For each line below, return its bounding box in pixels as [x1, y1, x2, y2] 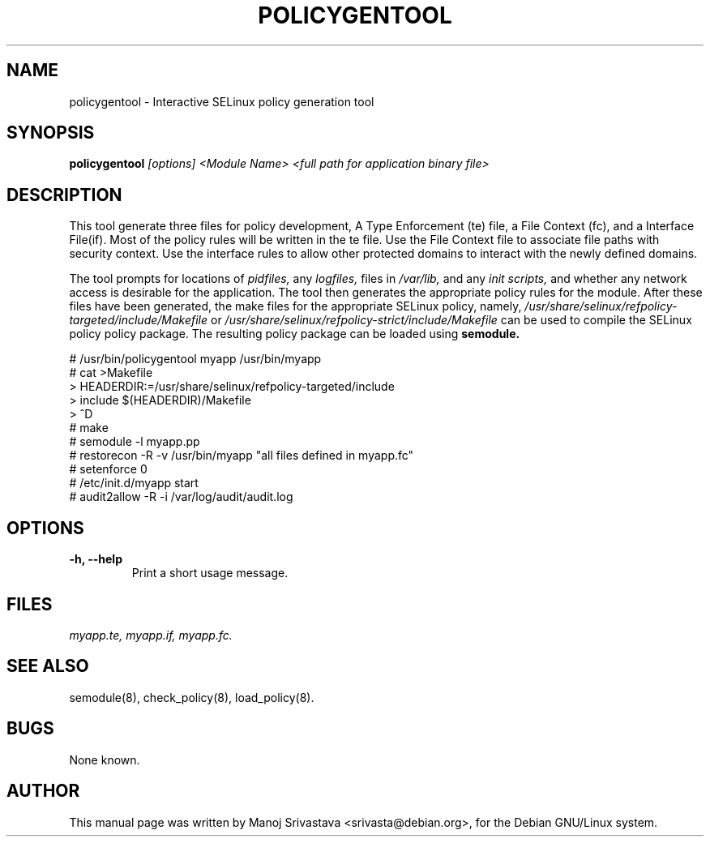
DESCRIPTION [6, 184, 122, 205]
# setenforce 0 [69, 462, 148, 477]
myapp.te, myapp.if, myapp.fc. [69, 627, 233, 642]
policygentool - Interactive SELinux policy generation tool [69, 94, 374, 109]
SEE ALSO [6, 656, 89, 677]
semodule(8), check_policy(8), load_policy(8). [69, 690, 314, 704]
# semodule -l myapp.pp [69, 434, 200, 449]
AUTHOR [6, 781, 80, 802]
